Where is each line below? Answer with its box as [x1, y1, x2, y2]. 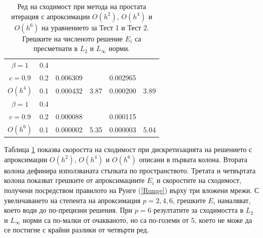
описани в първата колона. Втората [139, 154, 248, 164]
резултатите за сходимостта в [154, 205, 244, 215]
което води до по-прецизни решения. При [4, 205, 133, 215]
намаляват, [217, 195, 251, 205]
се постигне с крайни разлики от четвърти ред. [4, 224, 149, 235]
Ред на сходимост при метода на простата [17, 1, 146, 11]
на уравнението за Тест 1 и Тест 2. [42, 22, 149, 32]
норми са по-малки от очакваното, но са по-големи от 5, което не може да [22, 214, 252, 225]
